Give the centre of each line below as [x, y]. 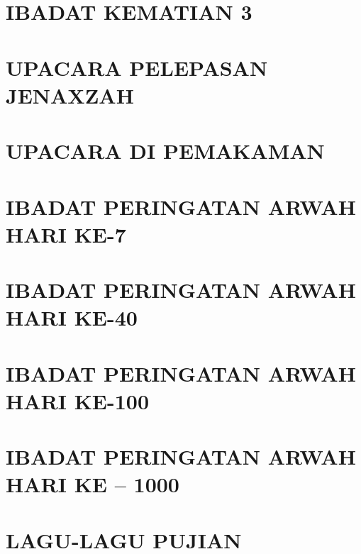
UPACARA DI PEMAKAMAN [165, 151]
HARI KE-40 [72, 317]
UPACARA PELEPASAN [137, 67]
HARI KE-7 [66, 234]
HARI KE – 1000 [93, 484]
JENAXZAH [70, 95]
